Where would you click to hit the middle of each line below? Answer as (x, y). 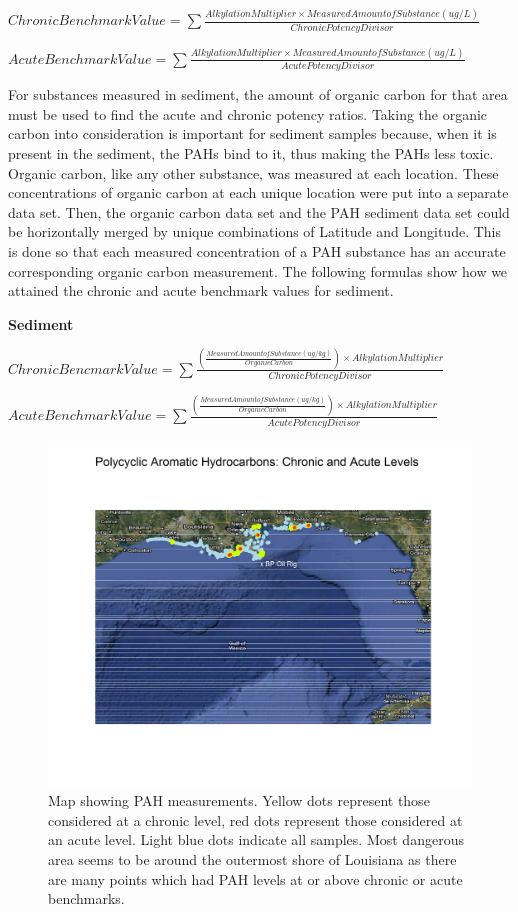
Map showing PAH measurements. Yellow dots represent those (239, 800)
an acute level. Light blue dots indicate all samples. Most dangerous (256, 839)
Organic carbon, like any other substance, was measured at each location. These (253, 172)
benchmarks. (86, 898)
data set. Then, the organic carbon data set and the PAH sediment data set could (259, 211)
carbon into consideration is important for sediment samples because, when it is (252, 133)
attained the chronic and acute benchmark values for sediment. (201, 290)
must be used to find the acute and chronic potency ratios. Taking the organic (248, 113)
